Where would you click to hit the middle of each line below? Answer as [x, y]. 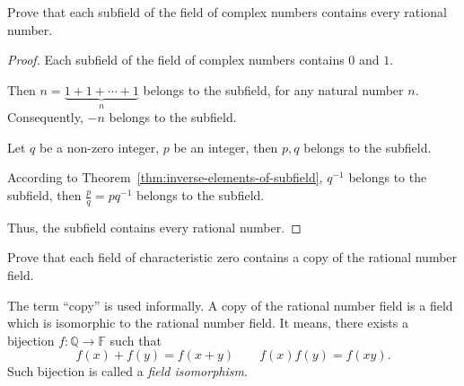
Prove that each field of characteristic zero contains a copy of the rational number [232, 257]
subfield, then [44, 195]
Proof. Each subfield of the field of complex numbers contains [176, 60]
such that [136, 340]
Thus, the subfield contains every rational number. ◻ [154, 227]
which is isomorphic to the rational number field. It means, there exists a [208, 323]
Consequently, [45, 117]
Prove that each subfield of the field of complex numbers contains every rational [227, 12]
